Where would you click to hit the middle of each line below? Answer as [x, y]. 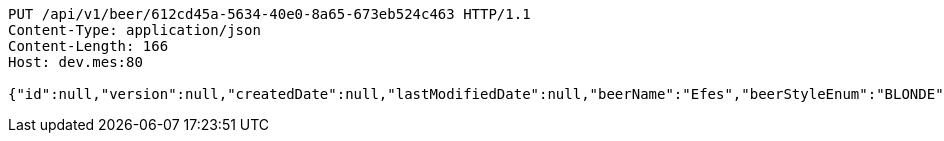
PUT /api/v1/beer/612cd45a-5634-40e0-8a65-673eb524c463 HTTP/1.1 [269, 14]
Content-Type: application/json [134, 30]
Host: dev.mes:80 [75, 62]
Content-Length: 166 [88, 46]
